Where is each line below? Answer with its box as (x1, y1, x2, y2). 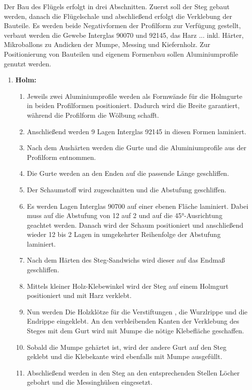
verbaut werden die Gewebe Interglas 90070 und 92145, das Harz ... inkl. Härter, (4, 30, 244, 40)
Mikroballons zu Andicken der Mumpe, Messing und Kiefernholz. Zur (4, 39, 211, 49)
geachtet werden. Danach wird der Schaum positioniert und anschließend (27, 219, 244, 230)
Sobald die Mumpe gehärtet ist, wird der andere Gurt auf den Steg (27, 342, 227, 352)
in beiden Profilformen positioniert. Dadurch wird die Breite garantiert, (27, 100, 240, 110)
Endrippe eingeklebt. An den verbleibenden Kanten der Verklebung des (27, 316, 239, 326)
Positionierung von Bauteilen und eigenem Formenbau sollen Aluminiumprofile (4, 48, 238, 59)
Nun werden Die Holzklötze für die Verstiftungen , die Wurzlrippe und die (27, 306, 248, 316)
